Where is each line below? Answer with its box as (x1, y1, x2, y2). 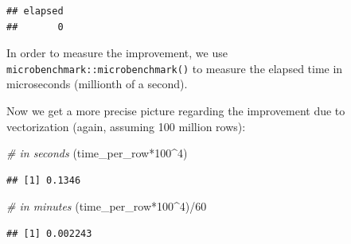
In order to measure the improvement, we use (6, 45, 228, 61)
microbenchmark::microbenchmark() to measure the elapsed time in (6, 60, 343, 76)
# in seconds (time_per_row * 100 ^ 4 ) (6, 145, 188, 161)
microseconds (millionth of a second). (6, 76, 188, 92)
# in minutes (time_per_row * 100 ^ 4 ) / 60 (6, 198, 207, 215)
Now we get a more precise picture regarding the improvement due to (6, 103, 345, 119)
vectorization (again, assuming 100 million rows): (6, 118, 246, 134)
